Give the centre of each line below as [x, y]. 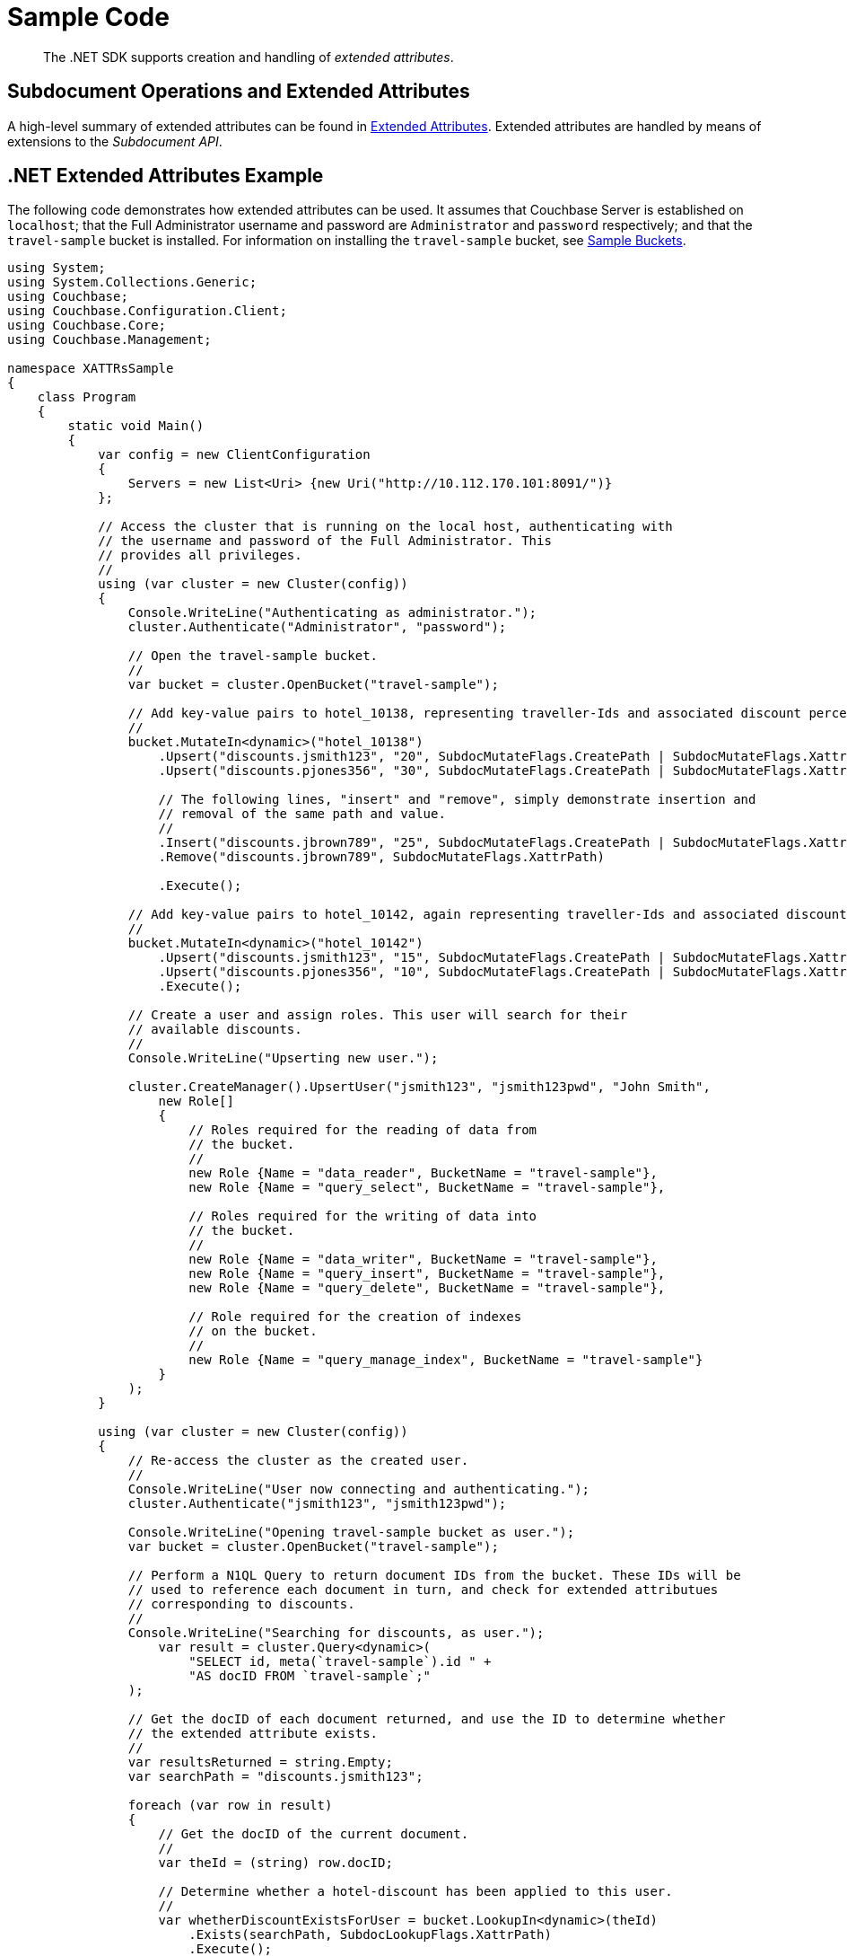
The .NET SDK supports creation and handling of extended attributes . [249, 57]
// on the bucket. [253, 1331]
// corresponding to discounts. [241, 1604]
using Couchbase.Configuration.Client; [147, 311]
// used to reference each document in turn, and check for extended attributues [423, 1590]
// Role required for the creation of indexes [355, 1317]
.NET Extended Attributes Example [166, 176]
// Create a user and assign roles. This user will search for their [378, 1015]
